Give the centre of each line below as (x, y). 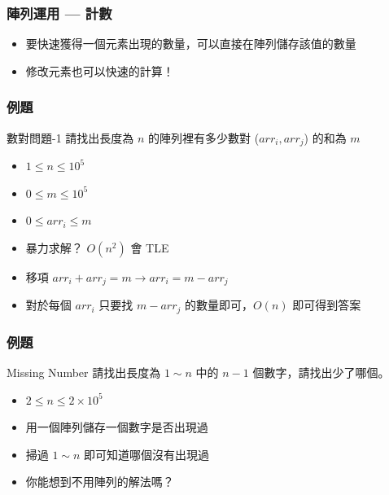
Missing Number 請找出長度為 (84, 372)
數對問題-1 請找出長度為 (70, 137)
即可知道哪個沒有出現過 (147, 454)
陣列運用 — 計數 (59, 13)
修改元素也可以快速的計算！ (100, 70)
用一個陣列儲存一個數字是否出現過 (117, 427)
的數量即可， (219, 305)
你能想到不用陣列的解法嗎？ (100, 482)
